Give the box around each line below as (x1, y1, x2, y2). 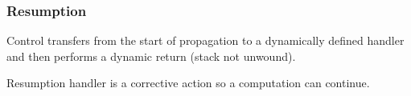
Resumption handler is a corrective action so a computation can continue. (6, 74, 370, 91)
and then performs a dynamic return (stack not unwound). (6, 47, 296, 64)
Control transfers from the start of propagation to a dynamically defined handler (6, 32, 405, 49)
